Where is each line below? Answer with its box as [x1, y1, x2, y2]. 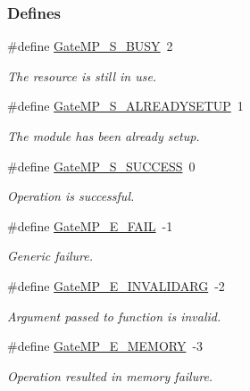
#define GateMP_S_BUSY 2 [7, 37, 173, 55]
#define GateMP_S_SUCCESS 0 [7, 156, 196, 175]
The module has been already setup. [7, 127, 200, 145]
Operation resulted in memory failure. [7, 366, 213, 385]
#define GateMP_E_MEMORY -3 [7, 337, 204, 355]
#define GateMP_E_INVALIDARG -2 [7, 276, 225, 295]
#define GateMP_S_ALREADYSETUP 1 [7, 96, 244, 115]
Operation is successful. [7, 187, 135, 205]
